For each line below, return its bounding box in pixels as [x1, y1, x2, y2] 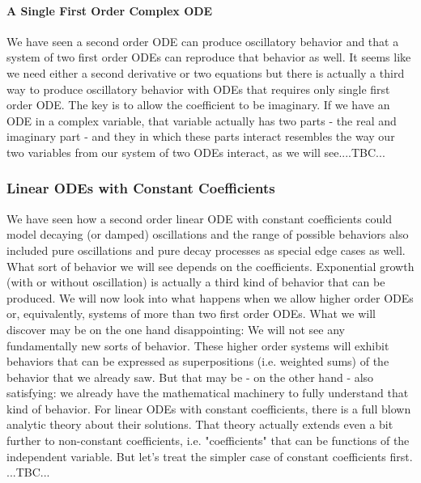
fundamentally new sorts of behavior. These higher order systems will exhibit [6, 337, 389, 354]
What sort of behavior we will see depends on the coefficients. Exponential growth [6, 257, 415, 274]
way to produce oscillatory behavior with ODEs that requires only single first [6, 80, 390, 97]
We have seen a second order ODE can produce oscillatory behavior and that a [6, 32, 399, 49]
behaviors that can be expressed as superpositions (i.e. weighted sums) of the [6, 353, 389, 370]
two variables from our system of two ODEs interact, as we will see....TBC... [6, 143, 385, 160]
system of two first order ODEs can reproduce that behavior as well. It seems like [6, 49, 411, 66]
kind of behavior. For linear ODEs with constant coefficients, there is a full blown [6, 400, 411, 417]
